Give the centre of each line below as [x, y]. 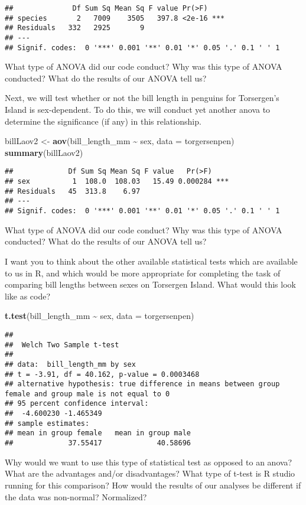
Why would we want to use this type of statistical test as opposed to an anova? [149, 462]
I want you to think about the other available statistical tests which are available [151, 261]
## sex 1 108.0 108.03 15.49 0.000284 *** [117, 182]
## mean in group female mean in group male [98, 433]
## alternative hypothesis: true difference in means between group [142, 384]
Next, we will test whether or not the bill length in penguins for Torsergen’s [142, 98]
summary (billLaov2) [44, 152]
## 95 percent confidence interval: [77, 404]
